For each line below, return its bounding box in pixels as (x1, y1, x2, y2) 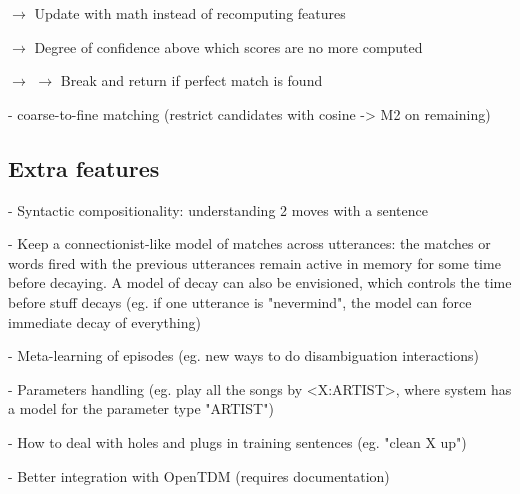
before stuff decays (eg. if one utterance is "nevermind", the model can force (8, 291, 472, 312)
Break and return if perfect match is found (60, 70, 323, 91)
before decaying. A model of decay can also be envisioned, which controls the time (8, 272, 512, 293)
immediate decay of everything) (8, 311, 201, 332)
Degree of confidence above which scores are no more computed (34, 36, 423, 57)
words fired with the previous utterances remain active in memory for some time (8, 252, 501, 273)
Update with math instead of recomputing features (34, 3, 346, 23)
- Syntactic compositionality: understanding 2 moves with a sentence (8, 199, 428, 220)
